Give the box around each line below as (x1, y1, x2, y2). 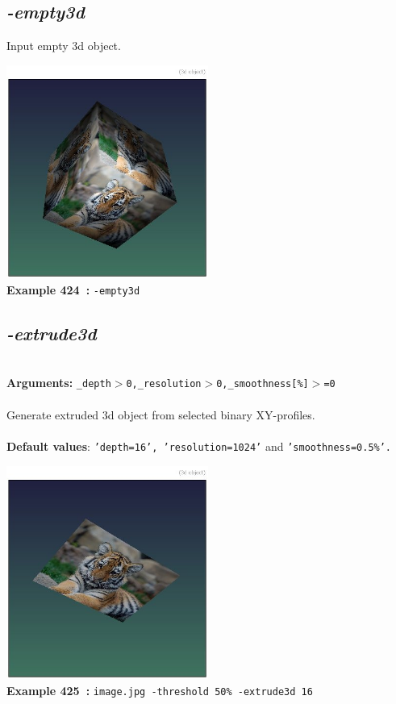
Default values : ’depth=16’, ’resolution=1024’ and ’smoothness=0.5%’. (6, 437, 392, 454)
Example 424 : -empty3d (6, 281, 140, 298)
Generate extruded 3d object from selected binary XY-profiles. (6, 406, 315, 423)
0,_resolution (126, 378, 202, 390)
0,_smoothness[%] (216, 378, 309, 390)
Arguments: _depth (6, 374, 111, 391)
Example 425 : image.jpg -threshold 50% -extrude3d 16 (6, 681, 313, 698)
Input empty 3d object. (6, 37, 121, 54)
